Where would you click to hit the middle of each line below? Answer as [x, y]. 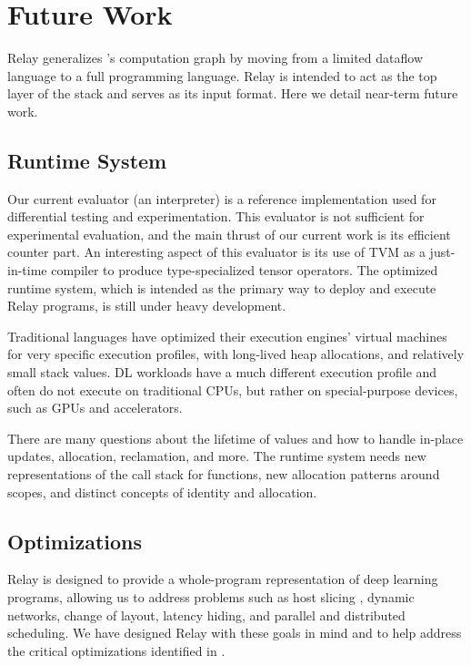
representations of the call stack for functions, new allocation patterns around [224, 474]
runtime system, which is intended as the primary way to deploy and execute [222, 287]
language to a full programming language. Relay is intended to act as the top [222, 75]
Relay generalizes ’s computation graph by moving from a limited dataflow [215, 58]
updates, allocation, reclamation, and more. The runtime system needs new [217, 456]
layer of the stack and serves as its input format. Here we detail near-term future [233, 93]
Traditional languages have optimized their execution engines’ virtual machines [227, 336]
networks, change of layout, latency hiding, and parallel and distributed [206, 615]
